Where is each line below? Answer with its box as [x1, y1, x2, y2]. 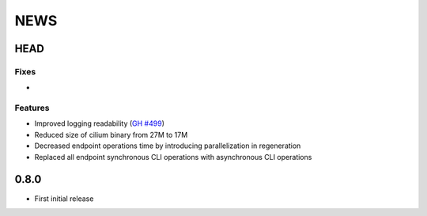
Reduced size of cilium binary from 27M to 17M [34, 130, 188, 139]
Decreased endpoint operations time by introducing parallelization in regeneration [34, 141, 301, 150]
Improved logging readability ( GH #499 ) [34, 119, 165, 128]
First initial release [34, 194, 94, 203]
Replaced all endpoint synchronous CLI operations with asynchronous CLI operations [34, 152, 312, 161]
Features [14, 103, 50, 114]
